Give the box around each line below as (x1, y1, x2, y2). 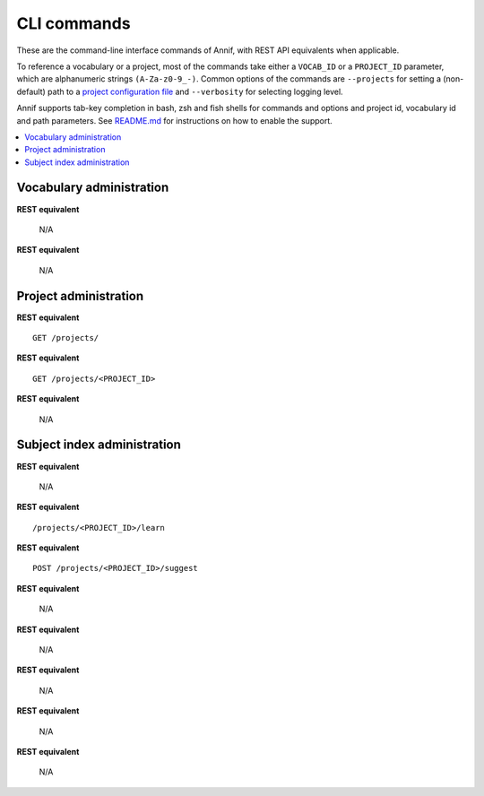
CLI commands (16, 13, 131, 33)
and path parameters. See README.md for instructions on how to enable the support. (16, 115, 333, 125)
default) (16, 86, 47, 97)
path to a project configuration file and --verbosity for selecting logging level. (48, 86, 344, 97)
